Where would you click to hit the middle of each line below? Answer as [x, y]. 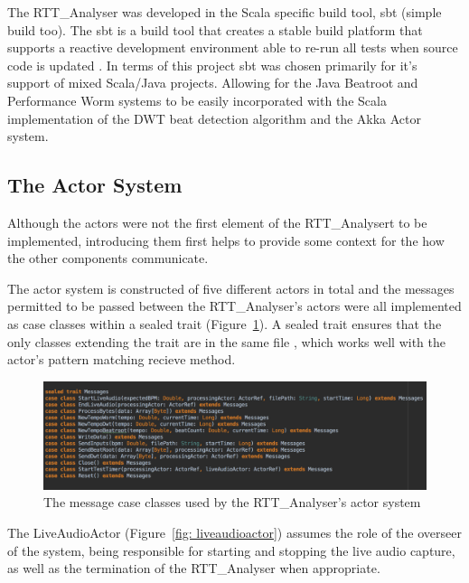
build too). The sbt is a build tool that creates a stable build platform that [215, 29]
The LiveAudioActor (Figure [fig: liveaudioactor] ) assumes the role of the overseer [234, 532]
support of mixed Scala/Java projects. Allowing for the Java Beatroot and [213, 83]
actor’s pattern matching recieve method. [122, 359]
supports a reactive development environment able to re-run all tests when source [233, 47]
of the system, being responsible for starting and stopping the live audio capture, [231, 550]
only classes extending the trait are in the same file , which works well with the [227, 341]
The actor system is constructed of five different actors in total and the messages [231, 288]
